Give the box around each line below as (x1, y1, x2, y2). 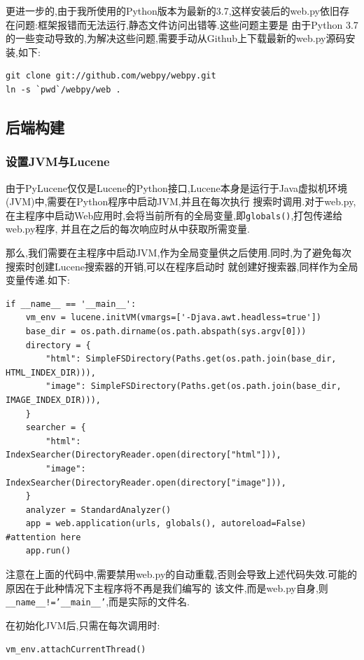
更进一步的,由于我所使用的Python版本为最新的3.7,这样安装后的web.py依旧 (6, 4, 340, 18)
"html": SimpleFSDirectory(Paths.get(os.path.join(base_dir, (45, 354, 337, 364)
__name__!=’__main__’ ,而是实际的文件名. (6, 594, 190, 609)
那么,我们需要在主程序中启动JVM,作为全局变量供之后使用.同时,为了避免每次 (6, 245, 352, 259)
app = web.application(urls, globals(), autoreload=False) (25, 518, 307, 529)
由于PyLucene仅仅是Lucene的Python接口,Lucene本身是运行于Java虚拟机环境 (6, 180, 348, 195)
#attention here (6, 532, 81, 542)
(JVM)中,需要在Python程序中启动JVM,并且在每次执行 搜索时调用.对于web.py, (6, 194, 356, 209)
